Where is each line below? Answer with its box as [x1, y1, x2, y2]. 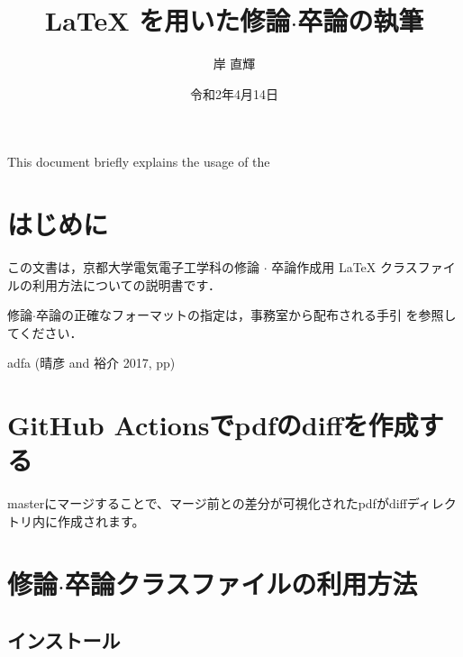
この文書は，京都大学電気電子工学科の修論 [7, 258, 259, 277]
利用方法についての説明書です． [32, 275, 222, 294]
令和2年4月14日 [190, 84, 278, 103]
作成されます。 [57, 511, 145, 530]
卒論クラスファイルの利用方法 [64, 564, 418, 601]
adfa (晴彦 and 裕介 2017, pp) [7, 353, 176, 372]
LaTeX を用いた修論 [44, 2, 291, 39]
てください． [7, 323, 83, 342]
